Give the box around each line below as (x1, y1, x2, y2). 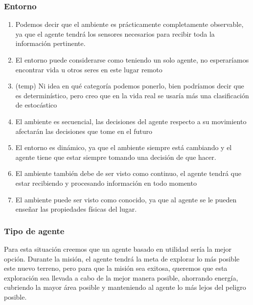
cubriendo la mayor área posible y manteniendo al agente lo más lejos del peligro (4, 282, 246, 292)
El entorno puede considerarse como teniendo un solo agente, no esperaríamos (15, 55, 249, 65)
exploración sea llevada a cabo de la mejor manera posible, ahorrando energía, (4, 272, 238, 283)
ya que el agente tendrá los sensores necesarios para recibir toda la (15, 28, 215, 39)
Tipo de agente (4, 224, 65, 237)
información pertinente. (15, 38, 86, 48)
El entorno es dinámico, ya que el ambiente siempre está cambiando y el (15, 142, 232, 152)
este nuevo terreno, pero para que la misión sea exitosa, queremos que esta (4, 263, 228, 273)
